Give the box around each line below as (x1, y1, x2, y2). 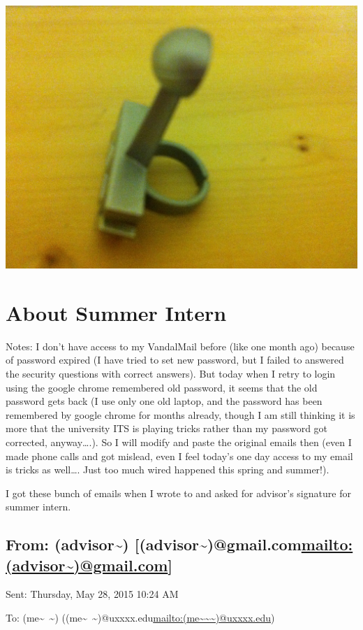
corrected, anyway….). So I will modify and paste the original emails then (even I (6, 434, 352, 449)
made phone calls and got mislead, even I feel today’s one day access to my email (6, 448, 353, 463)
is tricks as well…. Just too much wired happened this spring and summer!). (6, 462, 329, 477)
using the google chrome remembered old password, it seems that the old (6, 380, 318, 394)
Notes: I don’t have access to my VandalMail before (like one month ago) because (6, 338, 355, 353)
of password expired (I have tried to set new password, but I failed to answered (6, 352, 344, 367)
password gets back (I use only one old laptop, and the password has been (6, 394, 323, 408)
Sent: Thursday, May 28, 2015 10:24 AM (6, 587, 179, 601)
